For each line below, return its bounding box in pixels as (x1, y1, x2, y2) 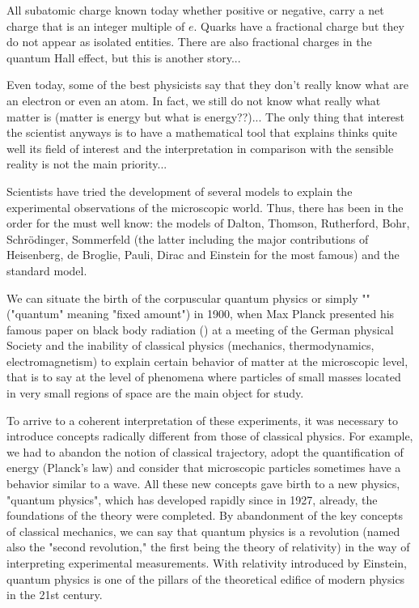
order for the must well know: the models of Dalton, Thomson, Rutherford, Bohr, (6, 215, 410, 232)
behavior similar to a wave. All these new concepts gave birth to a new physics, (6, 475, 400, 492)
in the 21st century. (6, 586, 103, 603)
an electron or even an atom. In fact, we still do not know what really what (6, 91, 381, 108)
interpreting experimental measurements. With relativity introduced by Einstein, (6, 555, 407, 571)
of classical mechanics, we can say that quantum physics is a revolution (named (6, 522, 400, 539)
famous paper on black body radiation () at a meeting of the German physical (6, 321, 394, 338)
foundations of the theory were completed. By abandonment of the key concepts (6, 507, 404, 524)
